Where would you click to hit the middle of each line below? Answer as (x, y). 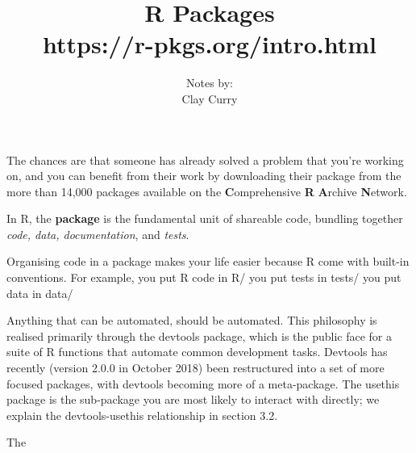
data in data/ (40, 293)
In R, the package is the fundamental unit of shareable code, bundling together (205, 218)
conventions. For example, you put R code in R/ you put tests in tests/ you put (204, 277)
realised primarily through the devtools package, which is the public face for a (200, 336)
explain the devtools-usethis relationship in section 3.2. (142, 415)
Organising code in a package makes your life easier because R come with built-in (208, 261)
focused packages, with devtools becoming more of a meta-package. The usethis (203, 383)
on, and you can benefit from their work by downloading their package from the (204, 176)
